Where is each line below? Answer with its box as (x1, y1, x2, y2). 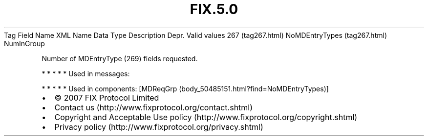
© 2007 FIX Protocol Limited (54, 92, 159, 103)
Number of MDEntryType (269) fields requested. (42, 54, 198, 63)
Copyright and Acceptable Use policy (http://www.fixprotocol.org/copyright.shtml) (54, 112, 358, 122)
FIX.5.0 (190, 1, 238, 17)
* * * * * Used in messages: (42, 69, 130, 78)
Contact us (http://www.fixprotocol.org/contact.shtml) (54, 102, 253, 112)
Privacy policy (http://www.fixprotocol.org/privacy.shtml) (54, 122, 263, 132)
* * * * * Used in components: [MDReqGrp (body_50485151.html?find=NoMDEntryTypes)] (42, 84, 329, 93)
